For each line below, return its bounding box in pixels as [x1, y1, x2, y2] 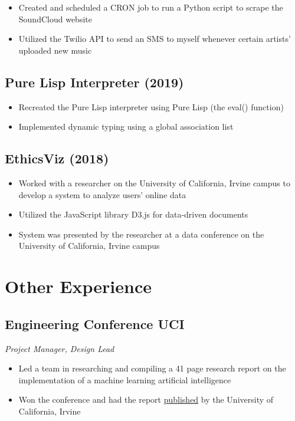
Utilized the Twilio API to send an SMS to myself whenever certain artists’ [18, 32, 291, 45]
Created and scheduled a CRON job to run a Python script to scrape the [18, 1, 283, 13]
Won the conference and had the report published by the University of [18, 393, 274, 406]
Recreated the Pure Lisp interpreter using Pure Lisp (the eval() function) [18, 100, 284, 113]
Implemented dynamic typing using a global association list [18, 120, 234, 133]
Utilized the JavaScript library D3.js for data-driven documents [18, 208, 248, 221]
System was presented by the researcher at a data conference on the [18, 228, 264, 240]
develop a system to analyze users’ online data [18, 188, 186, 200]
